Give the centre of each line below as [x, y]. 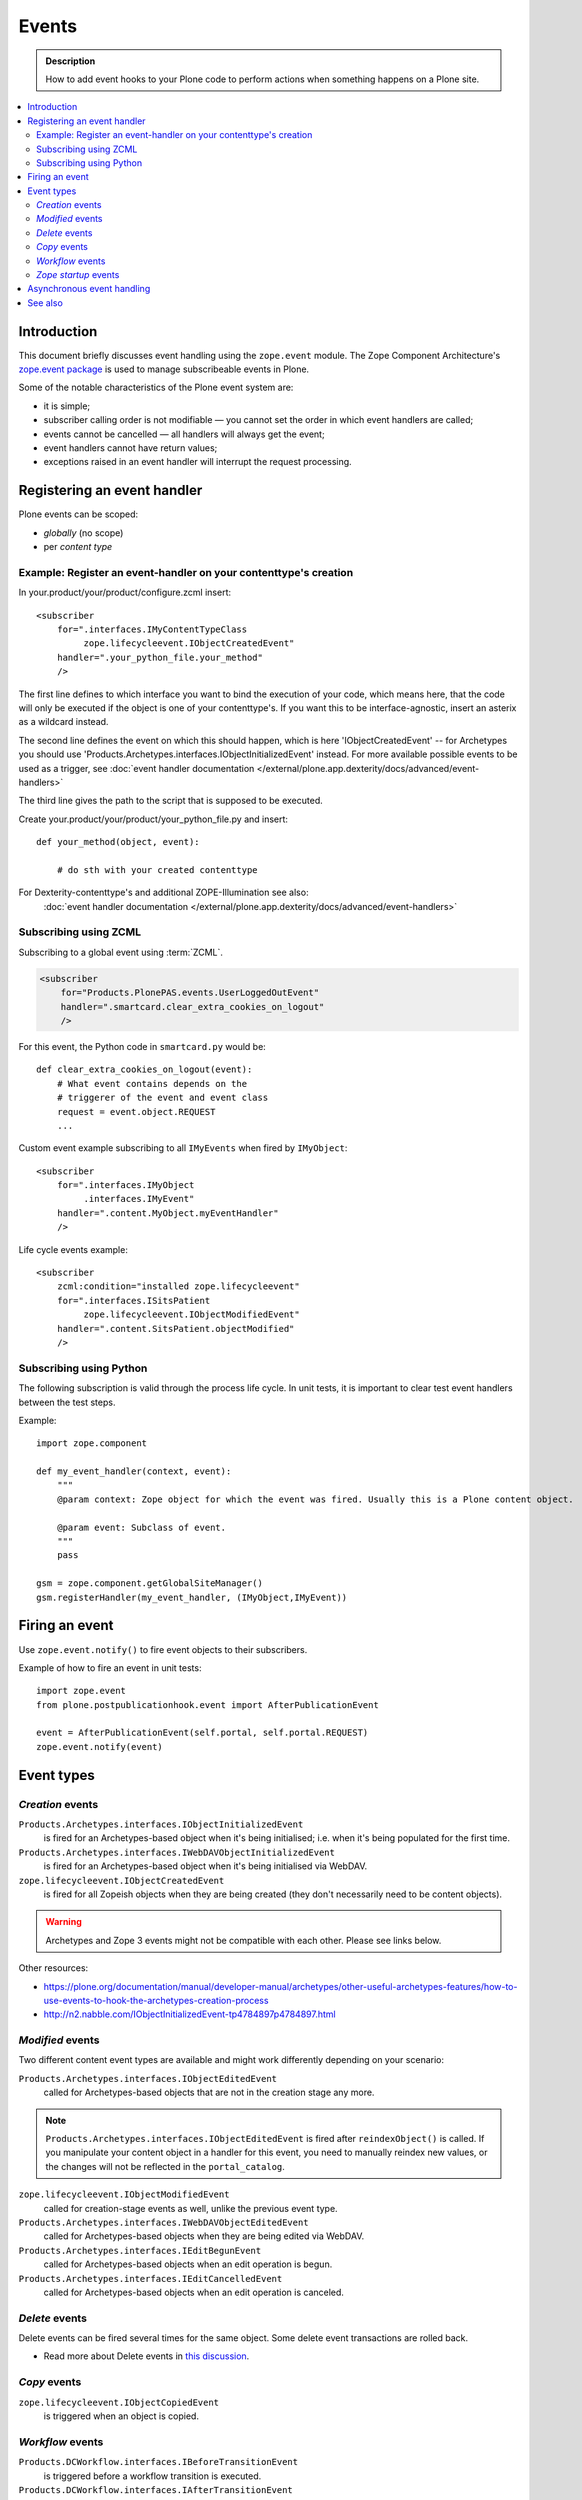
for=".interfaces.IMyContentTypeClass [152, 629]
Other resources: [53, 1968]
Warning [63, 1922]
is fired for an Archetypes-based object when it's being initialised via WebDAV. [205, 1866]
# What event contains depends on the [152, 1083]
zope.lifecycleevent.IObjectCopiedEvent [119, 2402]
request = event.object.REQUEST [136, 1111]
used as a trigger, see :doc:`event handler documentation [136, 768]
